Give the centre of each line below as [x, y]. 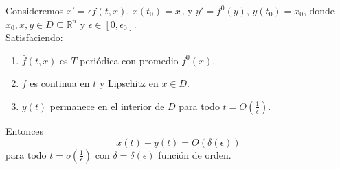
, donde [319, 10]
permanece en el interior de [107, 106]
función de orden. [195, 154]
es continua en [60, 83]
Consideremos [35, 10]
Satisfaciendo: [34, 37]
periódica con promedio [129, 60]
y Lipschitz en [129, 83]
